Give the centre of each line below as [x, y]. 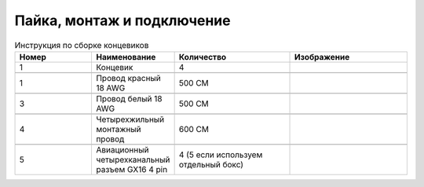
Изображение [322, 57]
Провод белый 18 [129, 98]
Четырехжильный [130, 119]
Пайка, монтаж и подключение [122, 20]
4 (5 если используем [221, 155]
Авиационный [122, 149]
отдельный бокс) [211, 164]
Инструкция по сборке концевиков [82, 45]
